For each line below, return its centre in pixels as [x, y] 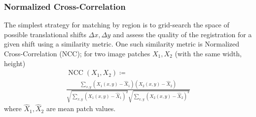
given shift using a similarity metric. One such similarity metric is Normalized [122, 44]
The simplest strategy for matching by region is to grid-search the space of [117, 25]
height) [15, 63]
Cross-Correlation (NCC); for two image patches [77, 53]
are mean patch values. [81, 108]
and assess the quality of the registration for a [182, 34]
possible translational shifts [45, 34]
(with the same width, [208, 53]
